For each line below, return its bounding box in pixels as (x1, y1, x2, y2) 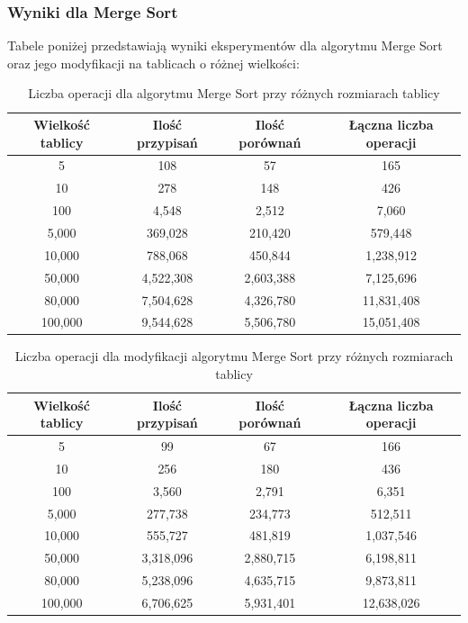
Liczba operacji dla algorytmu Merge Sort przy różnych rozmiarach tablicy (28, 84, 440, 103)
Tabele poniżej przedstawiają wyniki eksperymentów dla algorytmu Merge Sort (7, 36, 443, 55)
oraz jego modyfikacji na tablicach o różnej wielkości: (7, 53, 300, 72)
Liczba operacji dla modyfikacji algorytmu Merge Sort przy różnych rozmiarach (14, 347, 454, 366)
